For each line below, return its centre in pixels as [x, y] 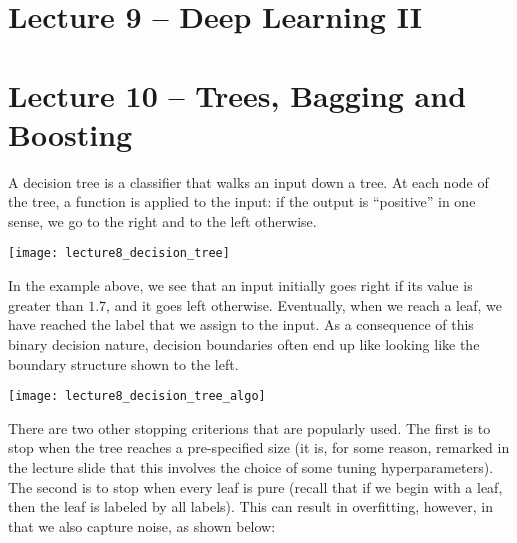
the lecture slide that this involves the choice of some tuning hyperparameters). [251, 466]
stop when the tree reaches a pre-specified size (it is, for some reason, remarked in [259, 447]
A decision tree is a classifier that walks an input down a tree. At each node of [248, 181]
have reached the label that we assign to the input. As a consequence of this [241, 324]
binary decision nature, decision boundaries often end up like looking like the [244, 343]
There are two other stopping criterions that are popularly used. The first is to [249, 427]
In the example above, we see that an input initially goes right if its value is [240, 285]
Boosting [70, 133]
